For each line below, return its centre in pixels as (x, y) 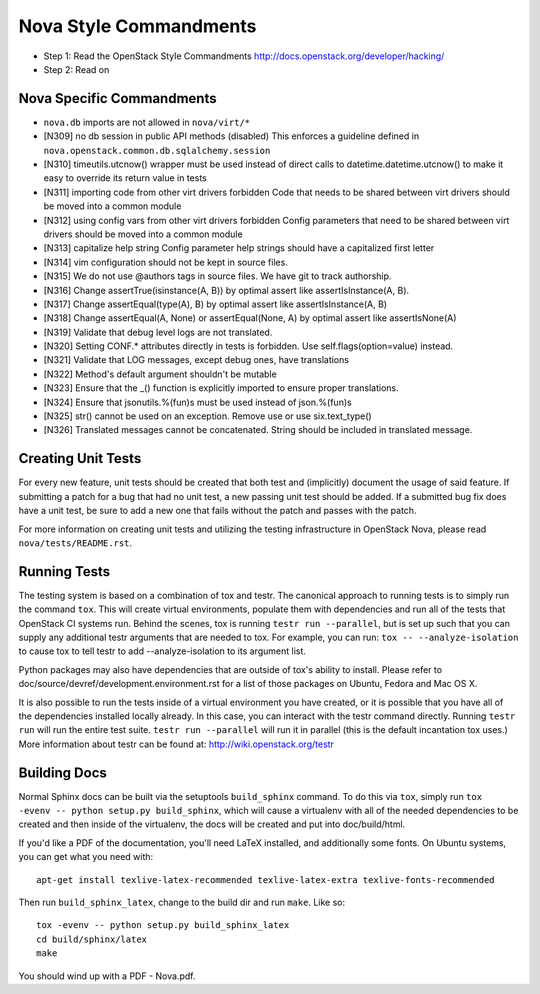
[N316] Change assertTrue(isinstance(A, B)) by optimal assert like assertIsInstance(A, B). (226, 290)
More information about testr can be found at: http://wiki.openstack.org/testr (176, 744)
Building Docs (62, 772)
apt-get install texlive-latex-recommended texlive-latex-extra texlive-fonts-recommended (265, 879)
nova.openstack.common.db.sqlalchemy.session (157, 150)
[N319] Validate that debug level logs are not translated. (158, 332)
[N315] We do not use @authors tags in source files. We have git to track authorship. (217, 276)
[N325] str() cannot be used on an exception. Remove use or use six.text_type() (207, 416)
